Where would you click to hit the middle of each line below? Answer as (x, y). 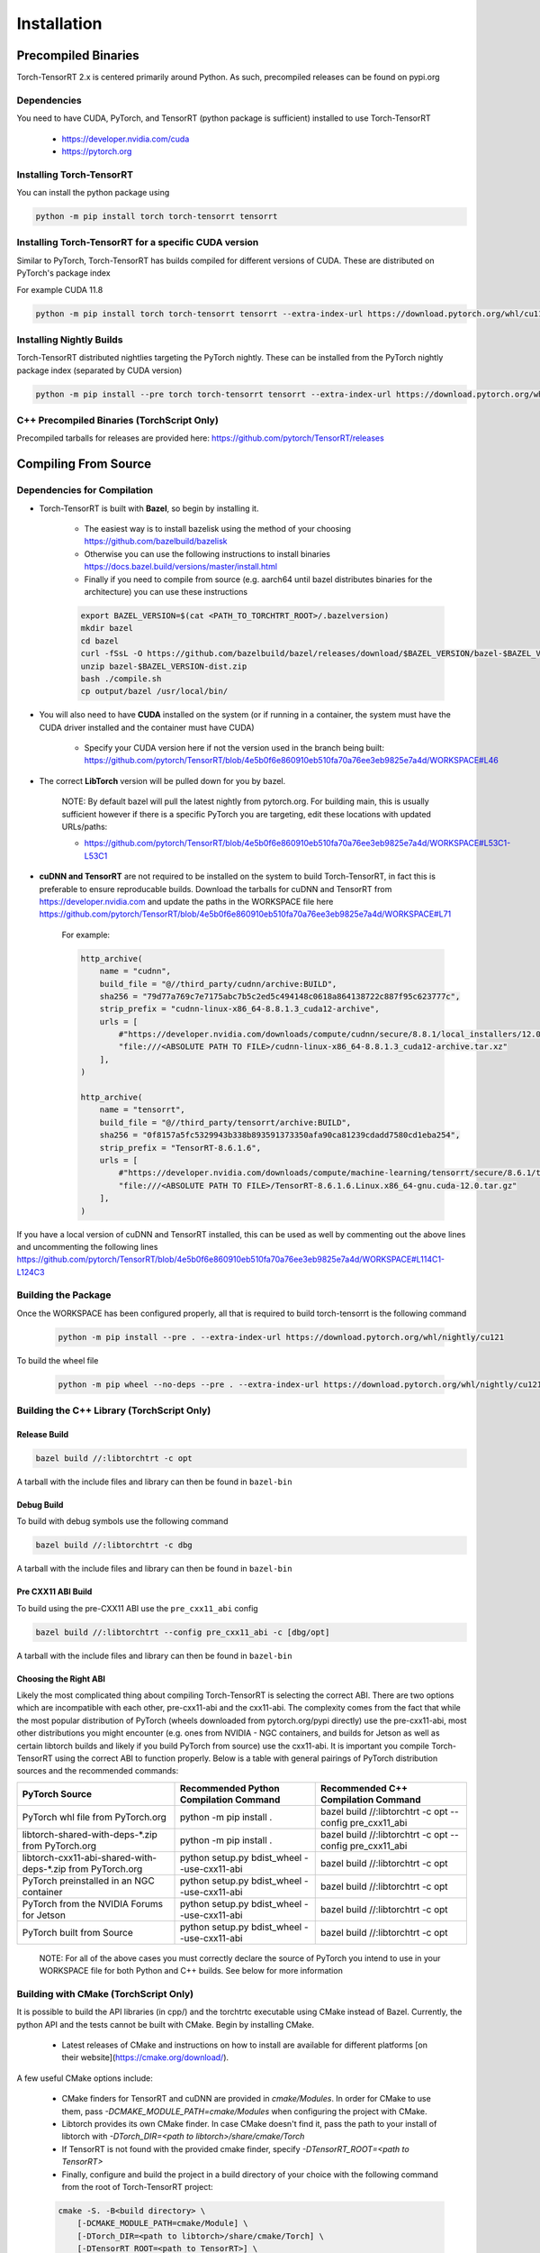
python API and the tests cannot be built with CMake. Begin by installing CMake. (166, 2024)
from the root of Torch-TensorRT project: (137, 2186)
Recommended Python (230, 1788)
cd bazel (100, 641)
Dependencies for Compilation (85, 490)
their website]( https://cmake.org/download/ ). (145, 2057)
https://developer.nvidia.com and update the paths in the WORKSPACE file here (186, 901)
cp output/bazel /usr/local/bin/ (154, 691)
